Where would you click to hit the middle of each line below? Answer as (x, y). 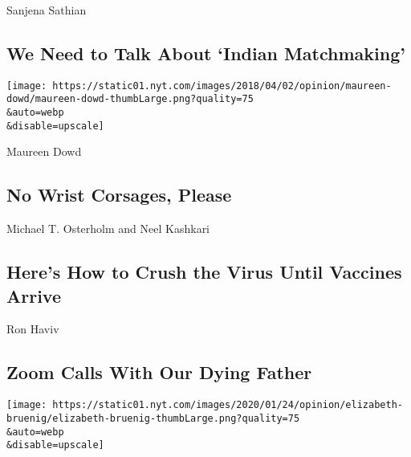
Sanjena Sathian (47, 10)
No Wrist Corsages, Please (119, 195)
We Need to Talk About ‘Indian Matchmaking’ (206, 53)
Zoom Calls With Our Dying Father (159, 372)
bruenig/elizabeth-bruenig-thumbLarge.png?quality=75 (153, 418)
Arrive (34, 295)
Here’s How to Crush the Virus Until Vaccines (204, 272)
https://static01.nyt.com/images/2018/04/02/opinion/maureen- (222, 86)
